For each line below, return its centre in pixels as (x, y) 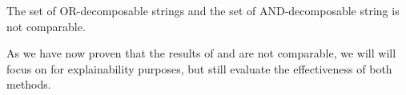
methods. (29, 84)
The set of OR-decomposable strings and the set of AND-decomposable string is (203, 10)
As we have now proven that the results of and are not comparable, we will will (201, 53)
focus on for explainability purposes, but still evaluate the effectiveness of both (199, 68)
